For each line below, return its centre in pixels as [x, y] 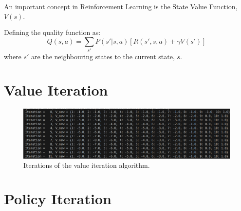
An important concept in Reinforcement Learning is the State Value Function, [121, 6]
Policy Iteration [58, 198]
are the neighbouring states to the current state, [103, 57]
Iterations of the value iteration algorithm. [87, 165]
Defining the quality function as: [52, 32]
